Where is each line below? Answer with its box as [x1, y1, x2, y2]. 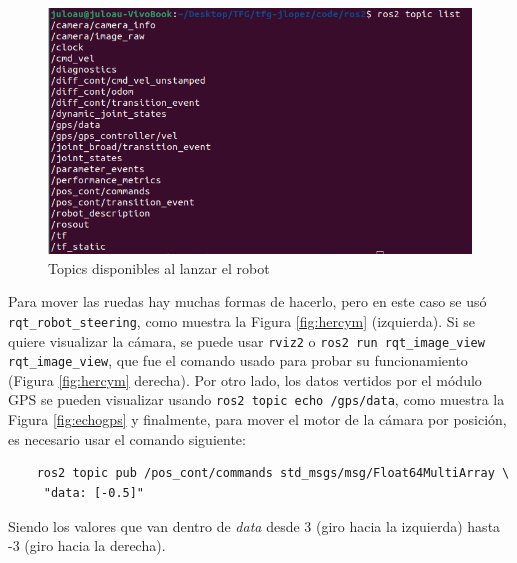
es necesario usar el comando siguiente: [8, 428, 246, 449]
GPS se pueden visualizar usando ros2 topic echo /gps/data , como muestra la [8, 389, 505, 410]
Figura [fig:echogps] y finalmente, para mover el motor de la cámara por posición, [8, 409, 507, 430]
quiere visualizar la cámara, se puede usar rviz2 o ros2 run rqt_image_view [8, 330, 485, 351]
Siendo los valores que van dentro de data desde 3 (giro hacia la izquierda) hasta [8, 515, 501, 536]
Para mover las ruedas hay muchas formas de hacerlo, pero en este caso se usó [8, 291, 487, 312]
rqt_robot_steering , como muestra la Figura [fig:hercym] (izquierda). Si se [8, 310, 475, 331]
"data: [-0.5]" [43, 485, 145, 500]
